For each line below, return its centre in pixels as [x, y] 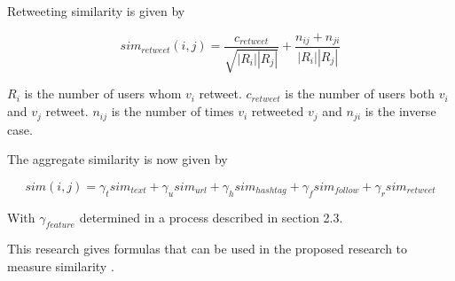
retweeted [278, 111]
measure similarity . [61, 265]
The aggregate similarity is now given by [118, 159]
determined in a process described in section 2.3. [211, 217]
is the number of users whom [103, 94]
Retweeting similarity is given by [96, 11]
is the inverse [400, 111]
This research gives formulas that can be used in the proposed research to [208, 249]
